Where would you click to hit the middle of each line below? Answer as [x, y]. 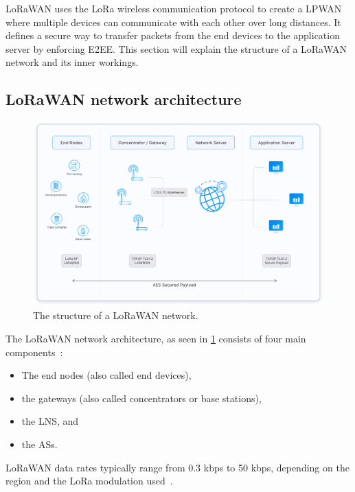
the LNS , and [50, 421]
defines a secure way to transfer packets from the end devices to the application [173, 35]
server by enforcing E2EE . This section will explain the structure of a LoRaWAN [176, 48]
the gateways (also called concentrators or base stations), [141, 398]
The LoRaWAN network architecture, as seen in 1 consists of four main [156, 339]
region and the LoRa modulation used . [89, 481]
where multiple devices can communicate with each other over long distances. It [173, 22]
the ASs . [39, 444]
